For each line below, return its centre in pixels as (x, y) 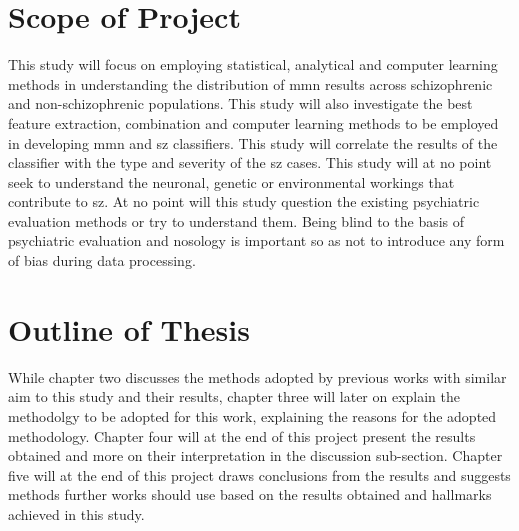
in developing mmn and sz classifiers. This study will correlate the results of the (253, 142)
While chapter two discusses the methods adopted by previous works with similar (257, 376)
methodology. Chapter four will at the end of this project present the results (242, 435)
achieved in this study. (76, 513)
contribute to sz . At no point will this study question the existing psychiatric (244, 201)
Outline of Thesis (129, 328)
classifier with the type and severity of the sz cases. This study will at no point (250, 162)
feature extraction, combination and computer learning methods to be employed (253, 122)
